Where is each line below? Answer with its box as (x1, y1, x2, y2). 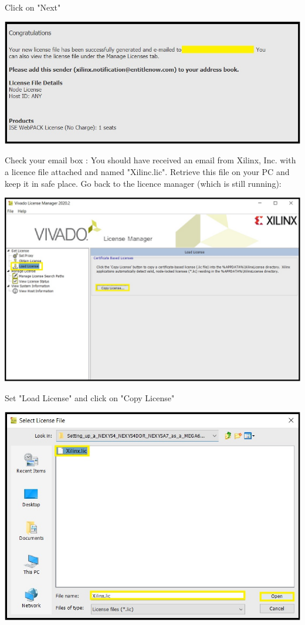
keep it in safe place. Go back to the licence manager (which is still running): (5, 177, 282, 189)
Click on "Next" (5, 1, 61, 13)
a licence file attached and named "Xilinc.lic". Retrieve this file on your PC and (5, 166, 290, 178)
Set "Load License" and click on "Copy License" (5, 391, 175, 404)
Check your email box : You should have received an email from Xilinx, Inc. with (5, 154, 296, 166)
